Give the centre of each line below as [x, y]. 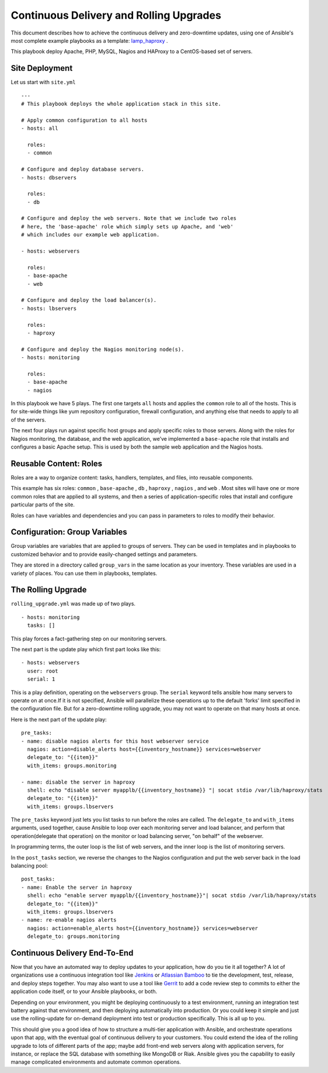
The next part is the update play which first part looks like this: [86, 650]
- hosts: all [40, 128]
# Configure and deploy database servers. [83, 169]
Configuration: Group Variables [69, 532]
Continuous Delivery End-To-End [72, 953]
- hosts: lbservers [49, 308]
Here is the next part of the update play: [59, 719]
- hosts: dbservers [49, 177]
